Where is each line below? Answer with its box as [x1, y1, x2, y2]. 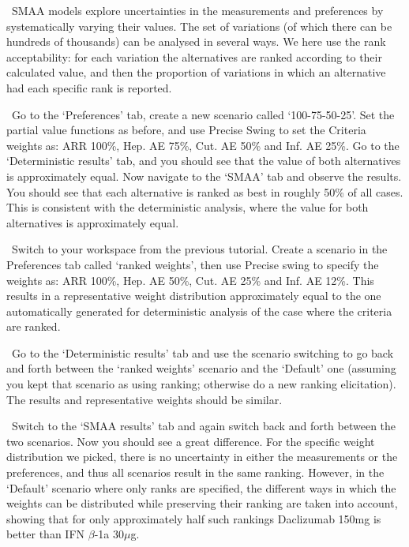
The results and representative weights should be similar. [6, 391, 283, 407]
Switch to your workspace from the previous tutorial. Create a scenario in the [11, 241, 388, 257]
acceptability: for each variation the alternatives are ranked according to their [6, 48, 382, 65]
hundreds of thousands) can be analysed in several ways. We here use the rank [6, 33, 386, 50]
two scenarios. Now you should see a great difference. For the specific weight [6, 433, 375, 449]
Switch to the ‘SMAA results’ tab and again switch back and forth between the [11, 418, 396, 434]
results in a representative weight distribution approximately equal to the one [6, 287, 381, 304]
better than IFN [6, 526, 85, 542]
